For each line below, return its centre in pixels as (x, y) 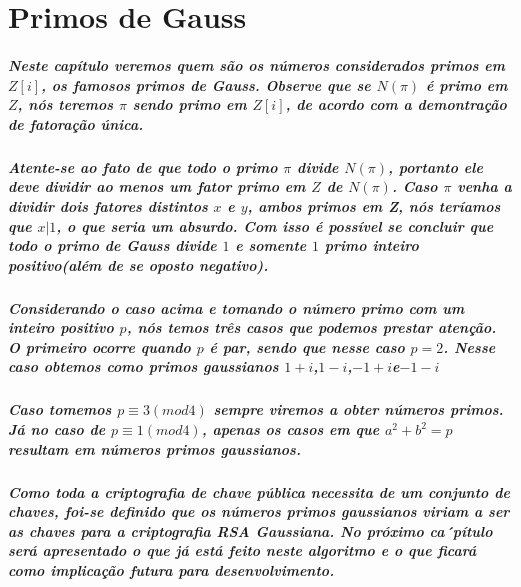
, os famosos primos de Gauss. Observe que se (206, 84)
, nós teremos (65, 104)
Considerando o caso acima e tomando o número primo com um (236, 307)
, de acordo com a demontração (396, 104)
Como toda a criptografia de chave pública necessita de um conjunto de (259, 491)
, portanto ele (435, 166)
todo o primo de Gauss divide (112, 245)
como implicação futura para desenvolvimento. (171, 569)
